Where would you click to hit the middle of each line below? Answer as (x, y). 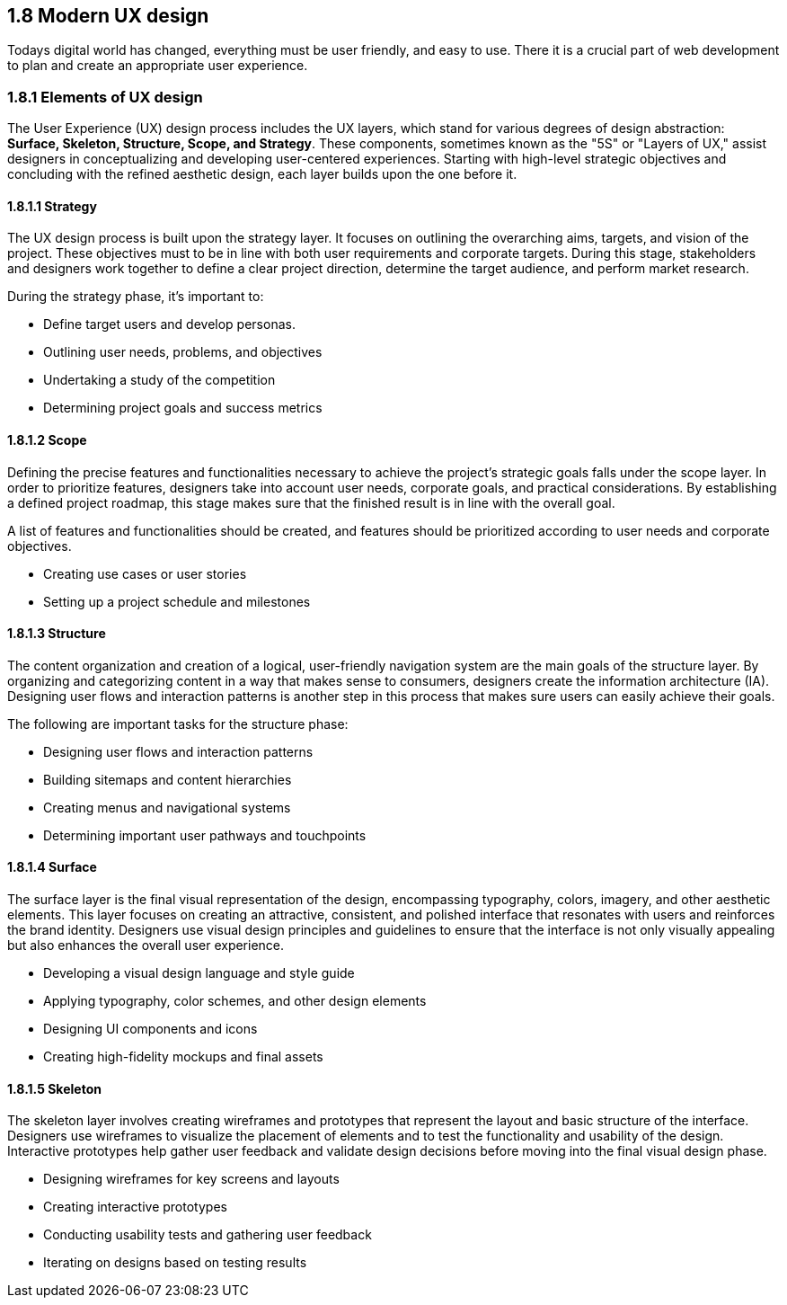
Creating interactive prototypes (135, 1207)
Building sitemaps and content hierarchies (168, 779)
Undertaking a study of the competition (159, 380)
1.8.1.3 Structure (57, 634)
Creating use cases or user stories (145, 573)
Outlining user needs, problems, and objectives (183, 352)
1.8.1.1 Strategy (52, 206)
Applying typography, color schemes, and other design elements (235, 1001)
